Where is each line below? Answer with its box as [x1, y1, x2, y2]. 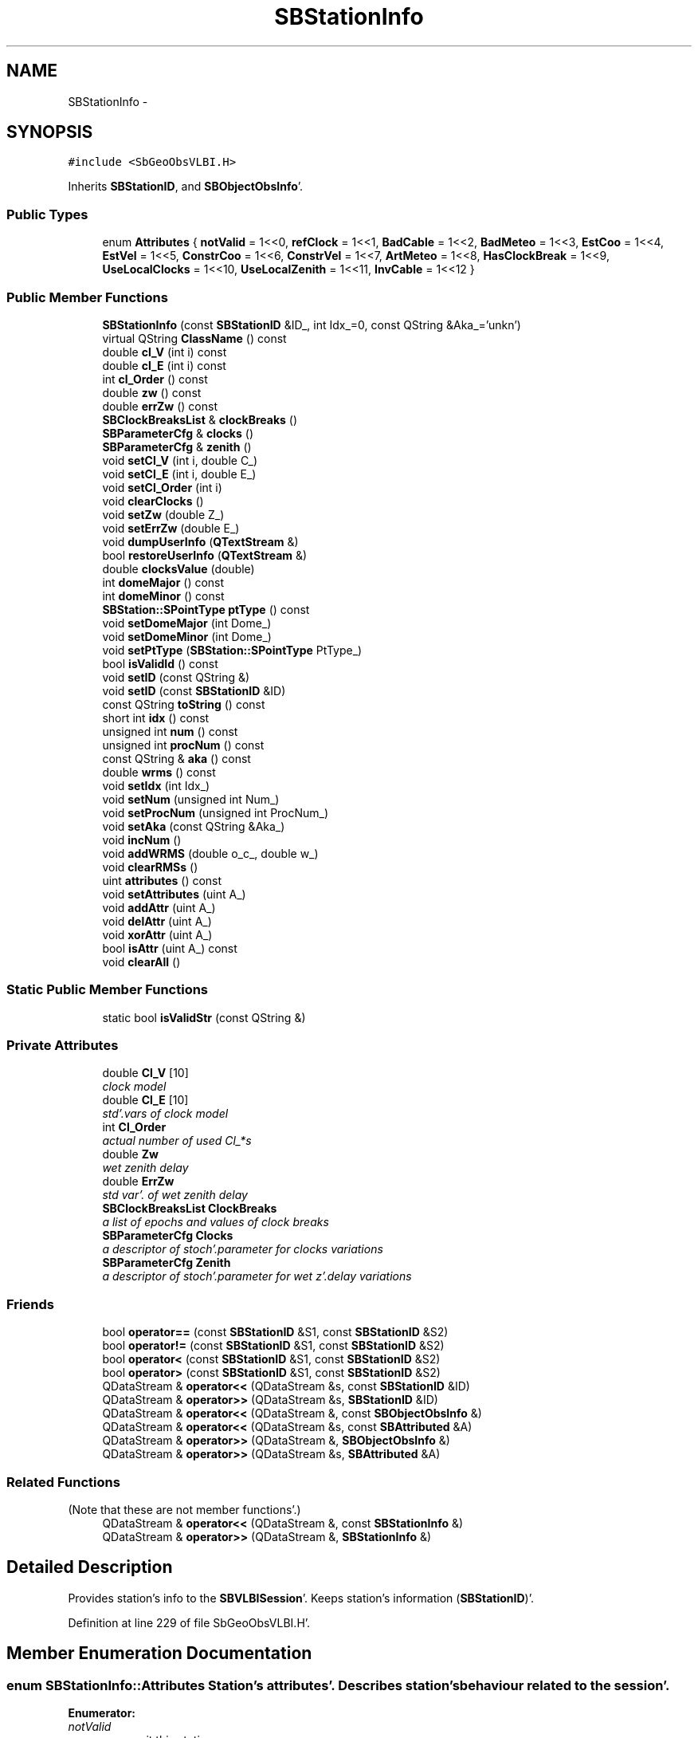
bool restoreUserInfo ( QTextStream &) [102, 548, 308, 562]
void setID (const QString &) [102, 670, 250, 684]
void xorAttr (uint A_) [102, 927, 213, 942]
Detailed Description [6, 1557, 173, 1578]
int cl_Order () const [102, 372, 208, 386]
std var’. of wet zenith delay [102, 1188, 248, 1202]
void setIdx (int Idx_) [102, 778, 210, 792]
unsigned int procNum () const [102, 737, 265, 752]
